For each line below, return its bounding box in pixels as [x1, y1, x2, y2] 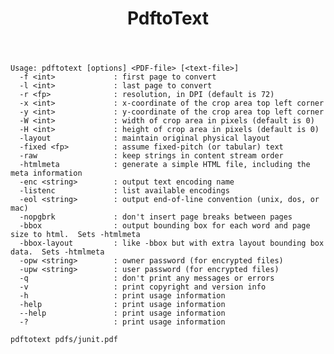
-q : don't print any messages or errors [19, 273, 275, 284]
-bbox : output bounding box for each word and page [19, 221, 311, 231]
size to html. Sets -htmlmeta [10, 230, 141, 240]
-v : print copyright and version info [19, 282, 267, 292]
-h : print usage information [19, 291, 226, 301]
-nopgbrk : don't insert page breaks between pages [19, 212, 293, 222]
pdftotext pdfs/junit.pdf [10, 335, 118, 345]
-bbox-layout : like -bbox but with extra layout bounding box [19, 238, 325, 249]
